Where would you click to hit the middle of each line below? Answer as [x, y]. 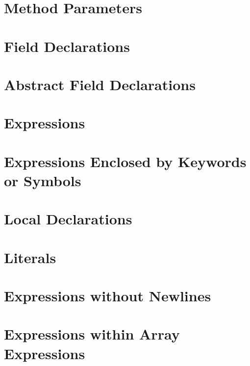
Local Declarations [68, 219]
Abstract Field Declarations [100, 84]
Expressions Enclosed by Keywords [125, 161]
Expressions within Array [92, 334]
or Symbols [43, 180]
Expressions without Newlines [108, 295]
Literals [30, 257]
